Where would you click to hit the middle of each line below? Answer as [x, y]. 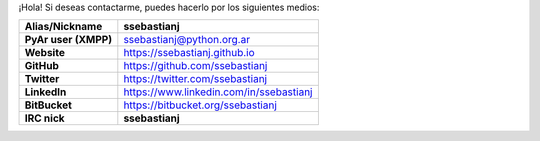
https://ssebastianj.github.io [189, 53]
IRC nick [44, 118]
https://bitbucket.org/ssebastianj [200, 105]
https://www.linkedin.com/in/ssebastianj [218, 92]
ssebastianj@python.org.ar [186, 40]
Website [44, 53]
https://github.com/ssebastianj [195, 66]
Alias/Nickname [63, 27]
